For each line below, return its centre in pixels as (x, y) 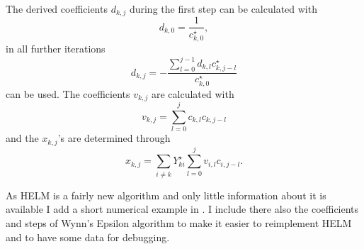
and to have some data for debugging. (88, 237)
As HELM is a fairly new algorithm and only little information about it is (166, 195)
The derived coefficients (57, 9)
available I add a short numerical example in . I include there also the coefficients (182, 209)
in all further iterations (56, 48)
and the (22, 138)
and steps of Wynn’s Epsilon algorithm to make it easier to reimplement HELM (179, 222)
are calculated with (193, 93)
